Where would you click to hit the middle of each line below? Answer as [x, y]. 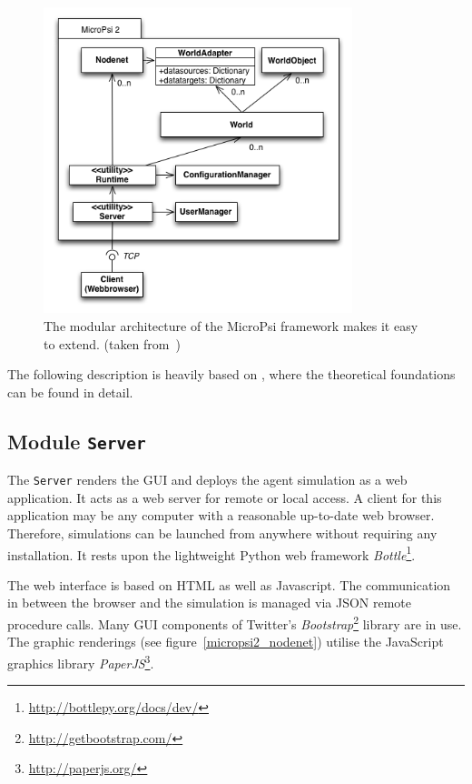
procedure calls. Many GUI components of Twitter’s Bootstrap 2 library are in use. [235, 623]
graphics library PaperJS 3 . [81, 661]
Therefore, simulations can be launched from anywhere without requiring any [222, 533]
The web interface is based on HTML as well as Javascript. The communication [229, 584]
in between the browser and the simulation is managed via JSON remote [210, 603]
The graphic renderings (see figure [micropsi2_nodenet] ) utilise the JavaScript [226, 642]
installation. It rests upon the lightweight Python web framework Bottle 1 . [211, 553]
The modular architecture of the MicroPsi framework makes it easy [231, 325]
